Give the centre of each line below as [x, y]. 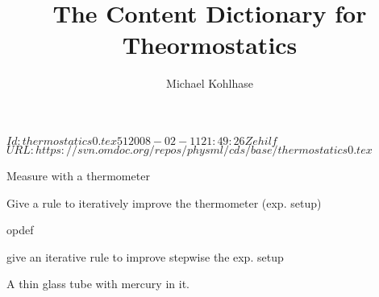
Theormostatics [210, 45]
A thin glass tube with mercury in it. [98, 284]
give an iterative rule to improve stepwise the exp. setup [145, 256]
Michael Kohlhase [210, 83]
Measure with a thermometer [78, 175]
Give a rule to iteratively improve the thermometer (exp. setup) [164, 202]
